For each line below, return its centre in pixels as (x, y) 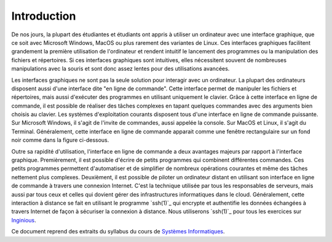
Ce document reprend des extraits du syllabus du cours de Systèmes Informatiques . (118, 232)
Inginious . (24, 220)
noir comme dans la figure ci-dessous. (60, 140)
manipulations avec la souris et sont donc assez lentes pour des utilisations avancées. (121, 69)
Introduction (44, 16)
